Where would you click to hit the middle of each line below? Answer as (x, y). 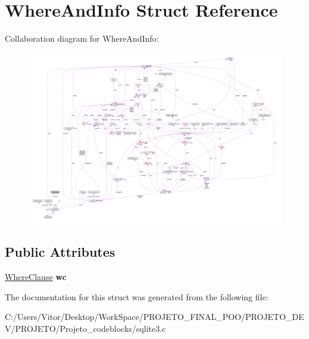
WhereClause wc (36, 277)
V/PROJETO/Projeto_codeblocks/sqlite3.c (85, 328)
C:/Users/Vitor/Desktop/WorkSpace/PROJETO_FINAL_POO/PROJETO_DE (154, 317)
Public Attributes (60, 252)
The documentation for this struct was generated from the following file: (137, 296)
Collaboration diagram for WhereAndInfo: (82, 38)
